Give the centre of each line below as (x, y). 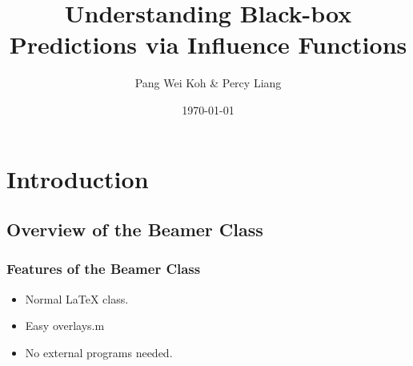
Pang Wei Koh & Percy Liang (208, 83)
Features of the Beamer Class (104, 269)
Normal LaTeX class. (77, 298)
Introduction (78, 178)
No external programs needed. (99, 352)
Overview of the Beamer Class (135, 229)
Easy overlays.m (65, 326)
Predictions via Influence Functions (208, 44)
